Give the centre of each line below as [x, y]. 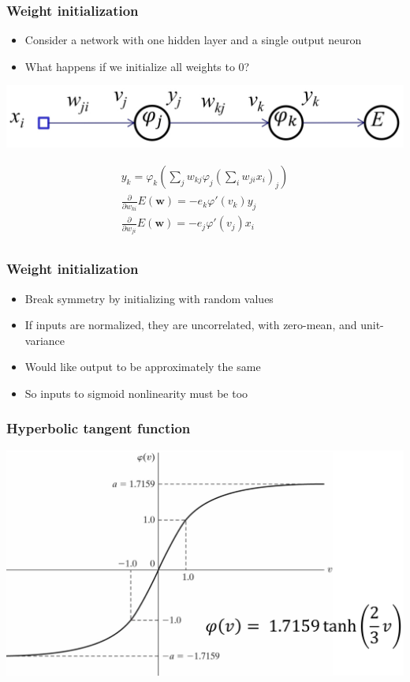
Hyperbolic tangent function [99, 428]
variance [45, 340]
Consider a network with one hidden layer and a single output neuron [193, 40]
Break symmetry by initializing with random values [149, 298]
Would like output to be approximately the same [143, 367]
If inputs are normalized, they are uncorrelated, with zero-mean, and [191, 325]
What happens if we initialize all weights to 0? [137, 66]
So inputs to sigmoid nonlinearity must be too [136, 393]
